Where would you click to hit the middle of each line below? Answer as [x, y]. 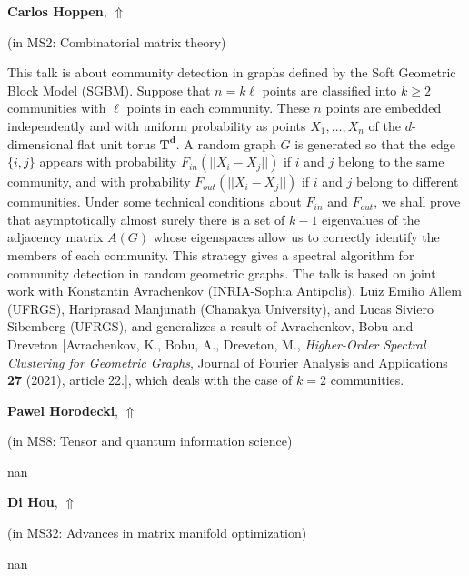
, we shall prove [417, 202]
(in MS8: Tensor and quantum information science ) [150, 441]
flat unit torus [116, 143]
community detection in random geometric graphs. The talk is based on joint [222, 273]
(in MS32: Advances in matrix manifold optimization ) [157, 533]
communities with [57, 108]
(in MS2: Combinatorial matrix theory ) [117, 41]
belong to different [407, 182]
